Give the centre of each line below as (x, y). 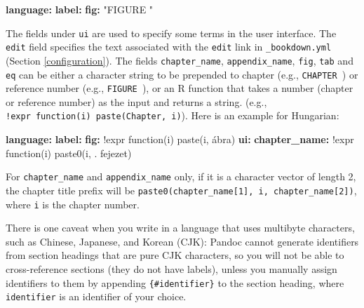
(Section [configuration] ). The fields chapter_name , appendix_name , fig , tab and (180, 60)
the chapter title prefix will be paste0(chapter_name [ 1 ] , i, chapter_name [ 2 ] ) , (181, 190)
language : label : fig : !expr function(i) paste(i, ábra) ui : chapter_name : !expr (180, 139)
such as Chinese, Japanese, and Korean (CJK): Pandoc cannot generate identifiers (182, 241)
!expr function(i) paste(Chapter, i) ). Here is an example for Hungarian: (173, 115)
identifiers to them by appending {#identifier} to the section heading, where (175, 282)
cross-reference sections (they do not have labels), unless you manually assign (171, 269)
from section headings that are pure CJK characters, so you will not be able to (175, 255)
